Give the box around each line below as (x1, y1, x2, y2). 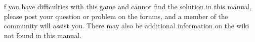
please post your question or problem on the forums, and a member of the (4, 11, 228, 21)
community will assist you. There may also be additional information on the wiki (4, 21, 249, 31)
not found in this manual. (4, 30, 82, 40)
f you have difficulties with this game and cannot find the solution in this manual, (4, 1, 252, 11)
